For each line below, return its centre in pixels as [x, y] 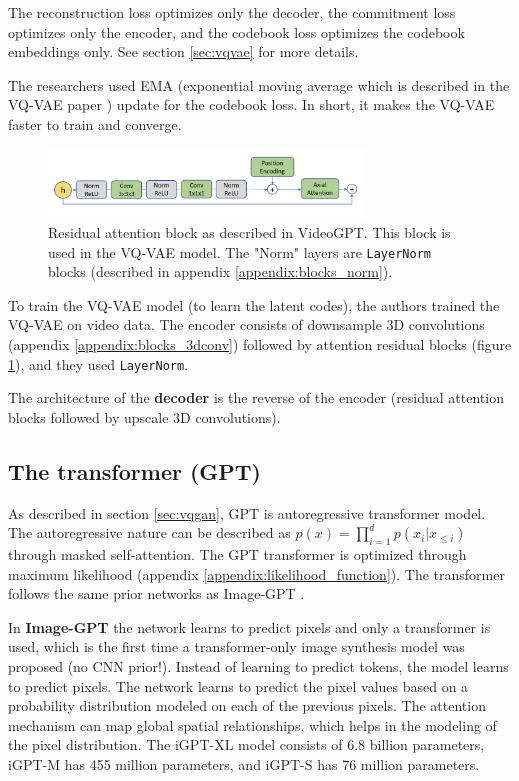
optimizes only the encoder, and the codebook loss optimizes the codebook [236, 31]
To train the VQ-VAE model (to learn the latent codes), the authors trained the [254, 304]
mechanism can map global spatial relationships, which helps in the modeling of [252, 724]
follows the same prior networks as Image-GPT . [156, 593]
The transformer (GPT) [135, 470]
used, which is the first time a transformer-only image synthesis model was [236, 646]
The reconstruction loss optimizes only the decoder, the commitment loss [232, 12]
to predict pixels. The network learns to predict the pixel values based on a [238, 685]
